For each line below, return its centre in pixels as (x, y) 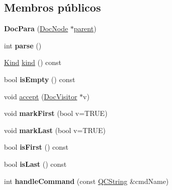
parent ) (85, 28)
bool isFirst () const (36, 147)
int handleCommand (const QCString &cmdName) (87, 181)
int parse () (23, 45)
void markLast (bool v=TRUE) (55, 130)
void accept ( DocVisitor (41, 96)
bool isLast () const (35, 164)
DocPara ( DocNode (36, 28)
